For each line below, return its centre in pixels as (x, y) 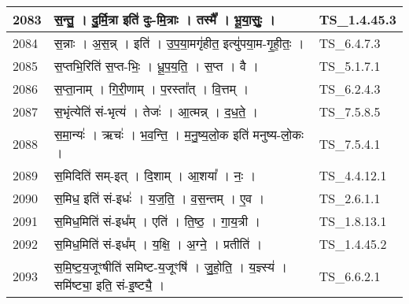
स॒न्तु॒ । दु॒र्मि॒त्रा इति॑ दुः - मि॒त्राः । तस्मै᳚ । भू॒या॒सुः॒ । (164, 19)
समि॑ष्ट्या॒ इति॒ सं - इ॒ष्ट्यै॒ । (109, 285)
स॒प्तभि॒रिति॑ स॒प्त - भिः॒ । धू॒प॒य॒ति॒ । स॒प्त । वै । (156, 66)
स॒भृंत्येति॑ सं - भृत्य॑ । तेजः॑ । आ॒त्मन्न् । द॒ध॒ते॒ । (156, 111)
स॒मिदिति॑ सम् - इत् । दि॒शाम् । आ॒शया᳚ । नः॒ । (155, 175)
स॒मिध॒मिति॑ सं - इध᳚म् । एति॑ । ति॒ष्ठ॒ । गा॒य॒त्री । (157, 221)
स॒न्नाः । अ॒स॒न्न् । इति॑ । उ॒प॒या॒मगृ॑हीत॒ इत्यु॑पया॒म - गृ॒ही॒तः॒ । (179, 43)
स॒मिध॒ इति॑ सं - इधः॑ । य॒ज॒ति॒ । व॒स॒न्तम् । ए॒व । (159, 198)
